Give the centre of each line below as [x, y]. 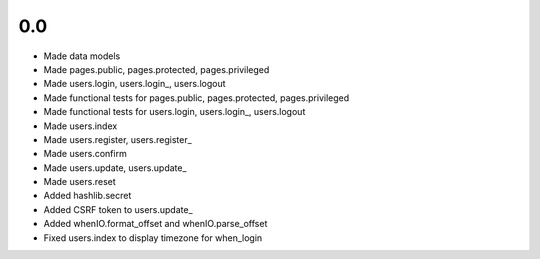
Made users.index [80, 126]
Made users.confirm [85, 154]
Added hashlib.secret [87, 196]
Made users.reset [80, 182]
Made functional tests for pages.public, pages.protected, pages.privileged [196, 97]
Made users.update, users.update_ [115, 167]
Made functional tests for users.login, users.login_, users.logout [174, 112]
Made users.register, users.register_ [117, 139]
